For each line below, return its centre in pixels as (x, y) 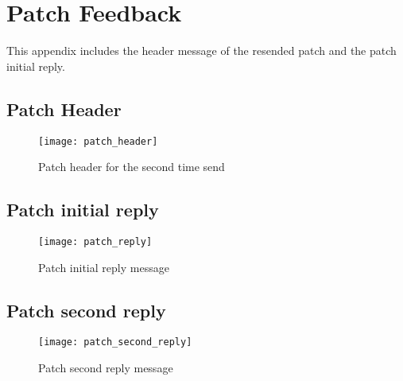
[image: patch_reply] (95, 241)
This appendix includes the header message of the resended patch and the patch (201, 51)
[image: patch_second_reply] (115, 342)
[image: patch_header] (98, 141)
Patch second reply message (106, 368)
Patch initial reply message (104, 267)
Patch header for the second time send (132, 167)
